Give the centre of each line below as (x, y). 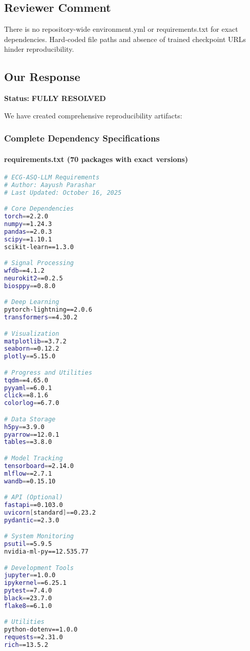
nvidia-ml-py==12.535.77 (46, 552)
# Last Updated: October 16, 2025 (63, 192)
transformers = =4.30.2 (41, 318)
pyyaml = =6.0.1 (28, 388)
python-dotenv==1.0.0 (41, 630)
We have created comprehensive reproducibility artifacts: (93, 115)
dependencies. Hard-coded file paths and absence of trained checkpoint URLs (125, 39)
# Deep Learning (32, 302)
